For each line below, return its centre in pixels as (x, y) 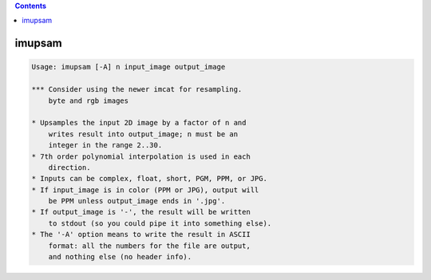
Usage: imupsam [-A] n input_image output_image (129, 67)
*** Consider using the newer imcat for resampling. (137, 89)
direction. (69, 167)
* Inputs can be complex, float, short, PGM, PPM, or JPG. (149, 179)
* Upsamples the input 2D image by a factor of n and (139, 123)
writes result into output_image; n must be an (143, 134)
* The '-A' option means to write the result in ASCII (141, 235)
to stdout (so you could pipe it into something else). (160, 223)
